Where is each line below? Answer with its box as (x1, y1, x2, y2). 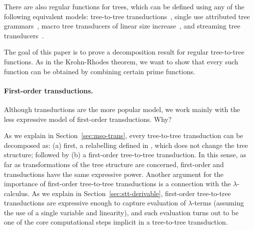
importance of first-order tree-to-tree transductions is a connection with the (4, 178, 231, 189)
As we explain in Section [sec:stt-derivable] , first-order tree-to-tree (31, 188, 231, 198)
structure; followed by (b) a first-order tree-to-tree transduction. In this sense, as (4, 149, 246, 160)
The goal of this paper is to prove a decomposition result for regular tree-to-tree (4, 47, 245, 57)
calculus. (4, 188, 30, 198)
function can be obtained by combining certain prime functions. (4, 66, 195, 76)
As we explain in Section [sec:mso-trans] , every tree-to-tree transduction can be (4, 130, 243, 141)
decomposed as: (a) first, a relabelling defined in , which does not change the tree (4, 140, 248, 150)
